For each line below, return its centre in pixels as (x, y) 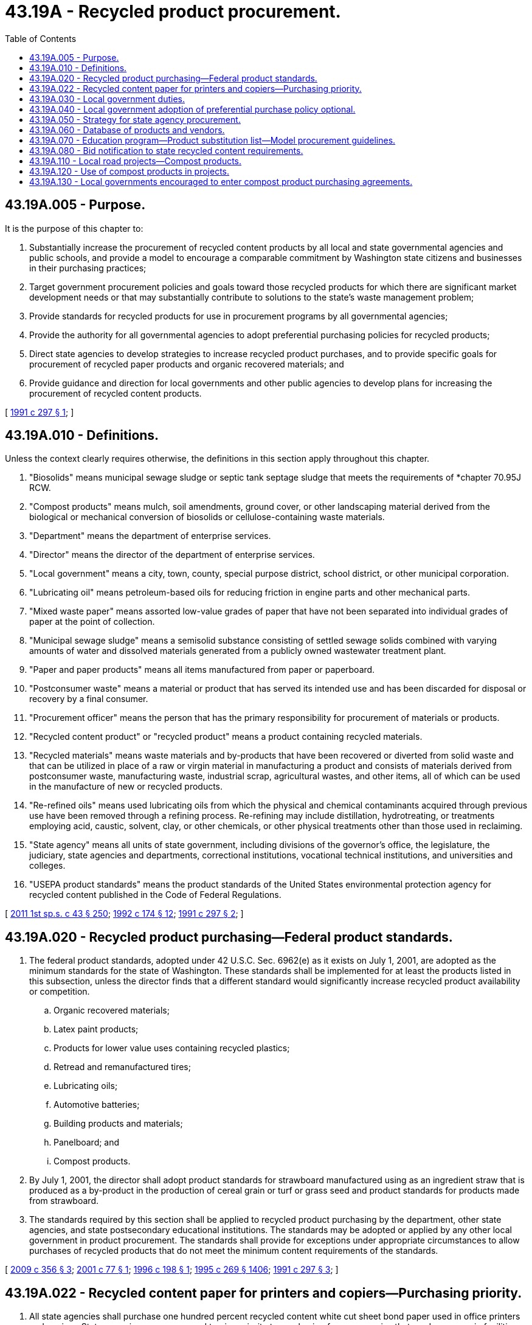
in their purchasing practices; (88, 268)
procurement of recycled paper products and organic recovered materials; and (187, 364)
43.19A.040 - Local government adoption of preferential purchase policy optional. (192, 109)
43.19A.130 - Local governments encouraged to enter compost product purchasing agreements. (221, 181)
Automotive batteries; (97, 1105)
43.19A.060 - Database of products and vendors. (127, 130)
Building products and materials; (118, 1124)
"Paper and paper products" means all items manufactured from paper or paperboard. (202, 670)
